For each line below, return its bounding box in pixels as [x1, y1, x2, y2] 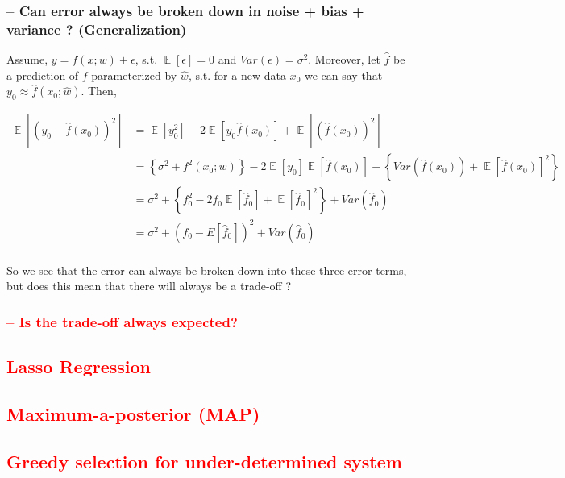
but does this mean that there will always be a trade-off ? [6, 277, 291, 294]
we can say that [304, 66, 383, 83]
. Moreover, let [308, 51, 380, 68]
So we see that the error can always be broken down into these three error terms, [6, 261, 407, 278]
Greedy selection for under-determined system [6, 448, 402, 473]
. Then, [81, 82, 117, 99]
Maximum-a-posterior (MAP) [6, 401, 260, 426]
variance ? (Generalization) [6, 19, 187, 39]
